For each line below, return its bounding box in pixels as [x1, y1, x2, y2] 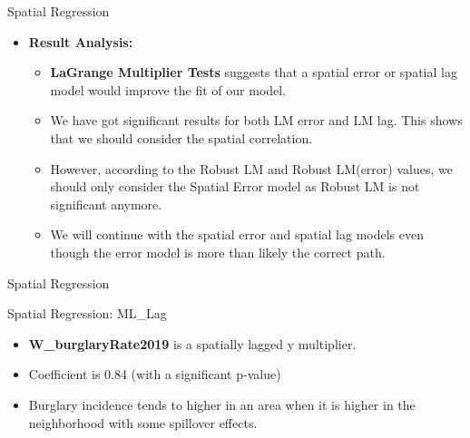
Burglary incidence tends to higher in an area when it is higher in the [28, 394, 416, 414]
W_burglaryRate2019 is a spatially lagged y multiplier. [28, 334, 357, 353]
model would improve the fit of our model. [50, 80, 287, 99]
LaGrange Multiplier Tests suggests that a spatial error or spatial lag [50, 63, 457, 82]
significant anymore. [50, 194, 162, 213]
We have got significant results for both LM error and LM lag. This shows [50, 111, 463, 130]
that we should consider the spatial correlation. [50, 128, 313, 147]
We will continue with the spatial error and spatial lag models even [50, 225, 424, 244]
